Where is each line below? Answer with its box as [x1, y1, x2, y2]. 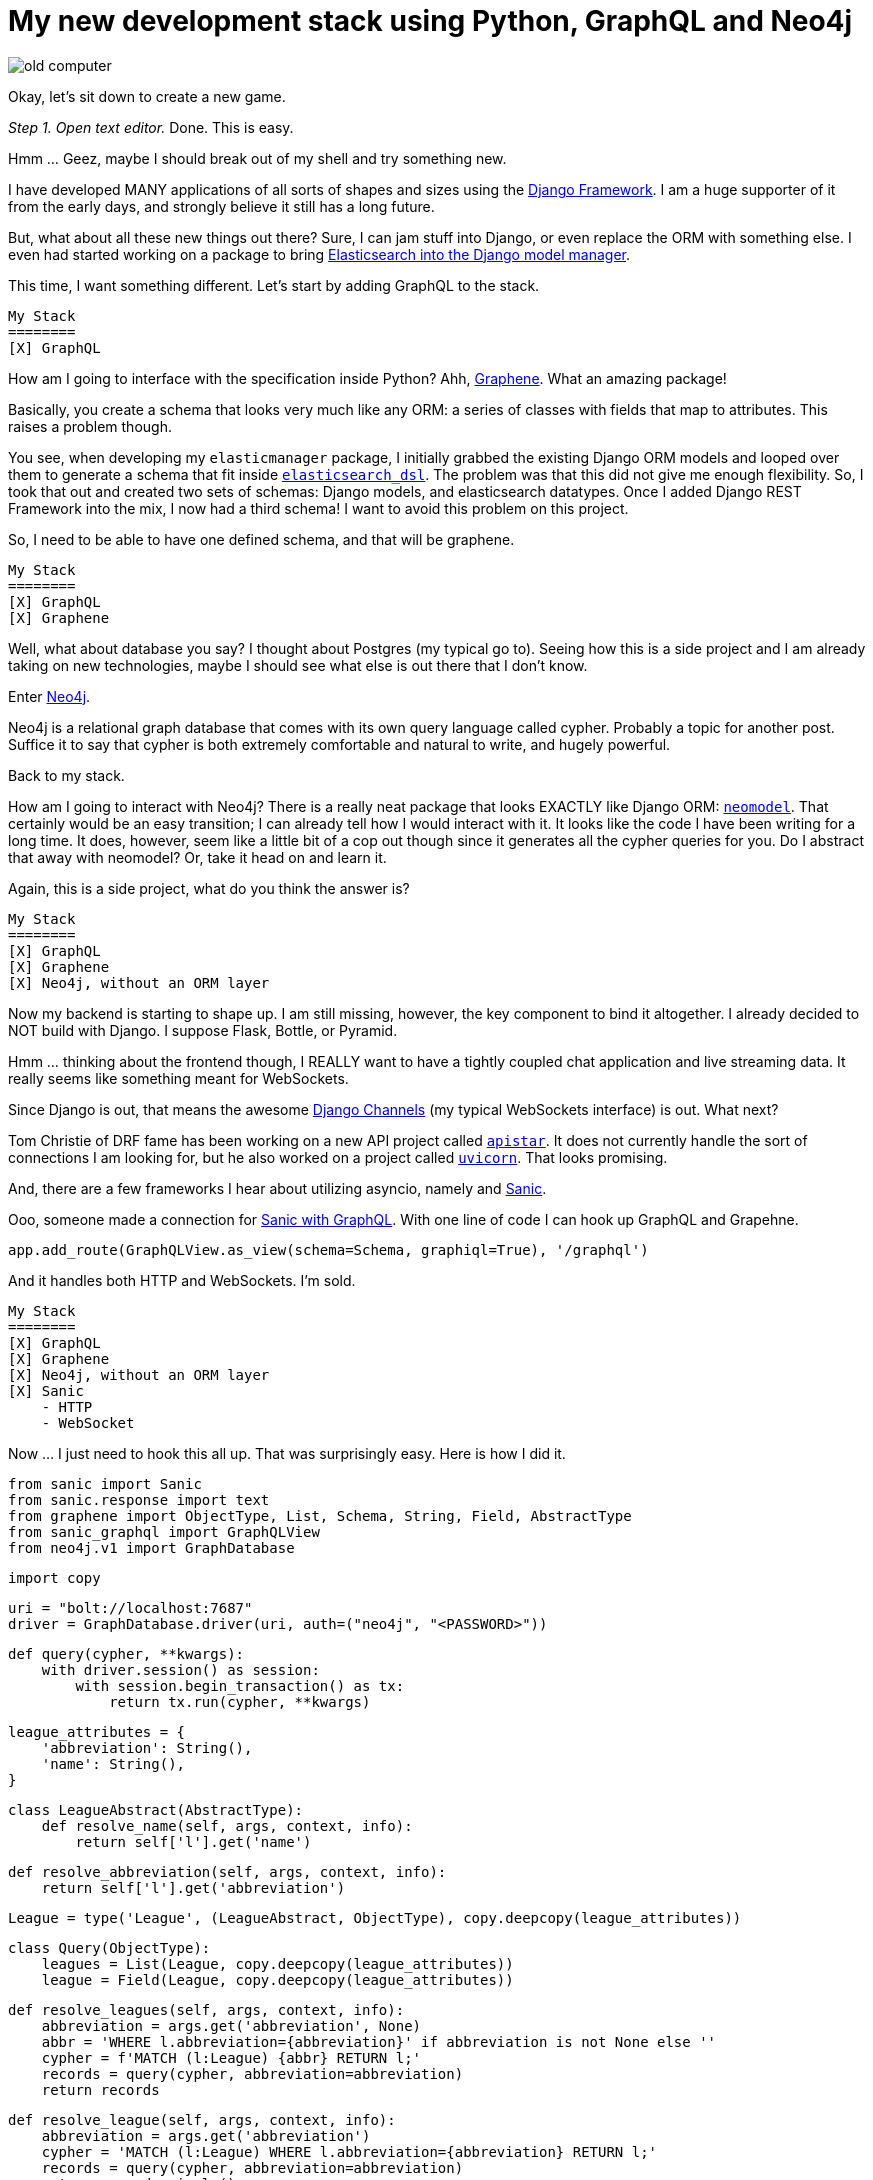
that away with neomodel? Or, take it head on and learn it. [8, 848, 387, 866]
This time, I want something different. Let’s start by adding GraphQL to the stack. [8, 276, 540, 294]
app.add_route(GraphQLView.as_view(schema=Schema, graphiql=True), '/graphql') [8, 1241, 649, 1258]
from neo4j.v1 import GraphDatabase [8, 1539, 295, 1556]
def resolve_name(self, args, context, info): [41, 1817, 413, 1834]
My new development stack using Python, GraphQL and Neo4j [8, 4, 853, 38]
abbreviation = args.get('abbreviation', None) [41, 2017, 422, 2034]
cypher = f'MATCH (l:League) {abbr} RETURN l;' [41, 2049, 422, 2066]
